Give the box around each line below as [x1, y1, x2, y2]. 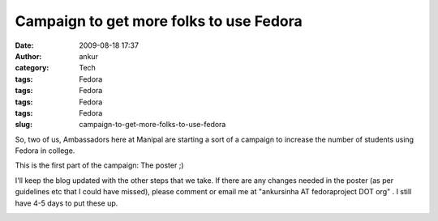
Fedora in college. [15, 146, 75, 155]
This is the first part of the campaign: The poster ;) [15, 160, 184, 170]
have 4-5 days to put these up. [15, 198, 118, 208]
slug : [15, 120, 32, 130]
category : [15, 63, 49, 73]
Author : [15, 51, 42, 61]
